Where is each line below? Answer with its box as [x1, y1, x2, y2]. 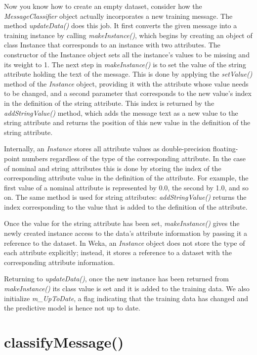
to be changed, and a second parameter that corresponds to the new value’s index [4, 88, 252, 98]
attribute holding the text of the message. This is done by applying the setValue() [4, 69, 253, 79]
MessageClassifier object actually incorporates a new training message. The [4, 10, 233, 21]
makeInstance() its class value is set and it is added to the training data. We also [4, 283, 250, 294]
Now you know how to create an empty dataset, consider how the [4, 1, 202, 11]
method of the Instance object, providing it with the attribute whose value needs [4, 78, 249, 89]
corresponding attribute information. [4, 257, 115, 267]
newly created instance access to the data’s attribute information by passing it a [4, 228, 248, 238]
